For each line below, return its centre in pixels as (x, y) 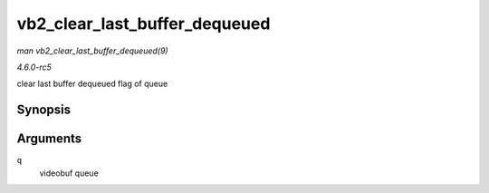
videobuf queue (69, 173)
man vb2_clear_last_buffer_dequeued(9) (92, 51)
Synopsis (44, 110)
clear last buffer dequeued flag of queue (92, 84)
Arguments (49, 139)
